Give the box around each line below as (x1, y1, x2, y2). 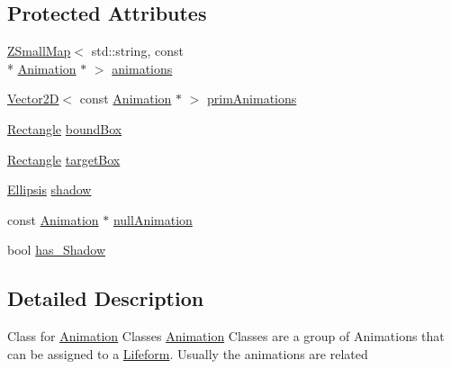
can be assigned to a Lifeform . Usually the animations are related (7, 344, 368, 363)
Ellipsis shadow (7, 180, 92, 199)
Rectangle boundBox (7, 119, 122, 138)
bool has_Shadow (7, 240, 105, 259)
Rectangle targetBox (7, 149, 121, 168)
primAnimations (207, 89, 297, 108)
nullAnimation (113, 210, 193, 229)
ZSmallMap (7, 41, 71, 60)
